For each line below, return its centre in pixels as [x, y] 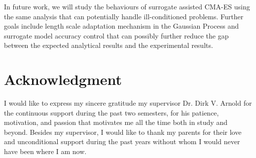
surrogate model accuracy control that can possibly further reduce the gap [116, 35]
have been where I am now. [45, 151]
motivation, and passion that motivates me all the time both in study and [116, 122]
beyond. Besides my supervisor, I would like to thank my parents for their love [123, 132]
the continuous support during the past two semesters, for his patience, [111, 112]
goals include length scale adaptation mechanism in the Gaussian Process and [122, 26]
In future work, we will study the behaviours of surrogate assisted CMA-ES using [127, 6]
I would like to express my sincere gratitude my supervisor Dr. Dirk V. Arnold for [128, 103]
